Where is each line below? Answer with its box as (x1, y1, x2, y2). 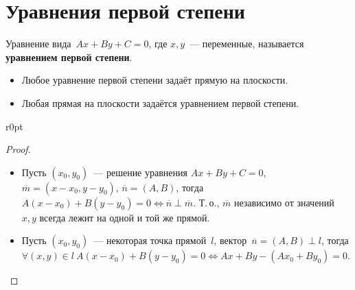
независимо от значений (233, 195, 334, 209)
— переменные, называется (190, 36, 304, 51)
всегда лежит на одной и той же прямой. (39, 210, 210, 224)
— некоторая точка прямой (93, 233, 207, 247)
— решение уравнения (93, 165, 187, 179)
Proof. (5, 142, 31, 156)
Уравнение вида (5, 36, 71, 51)
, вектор (214, 233, 247, 247)
